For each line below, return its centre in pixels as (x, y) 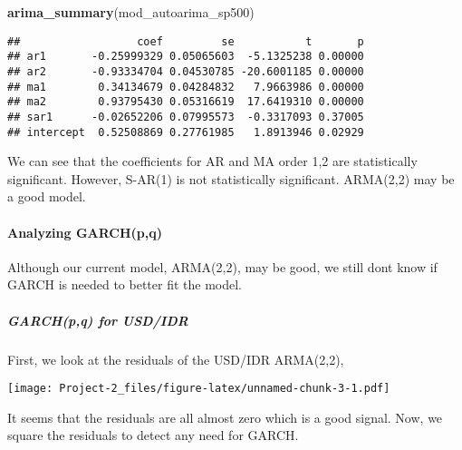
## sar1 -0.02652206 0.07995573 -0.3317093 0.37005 (186, 117)
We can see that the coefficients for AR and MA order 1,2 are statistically (212, 161)
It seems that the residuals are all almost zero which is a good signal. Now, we (225, 417)
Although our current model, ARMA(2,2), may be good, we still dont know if (222, 266)
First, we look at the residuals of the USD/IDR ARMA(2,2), (176, 359)
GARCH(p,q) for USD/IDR (98, 320)
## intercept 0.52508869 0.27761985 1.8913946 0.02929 (186, 132)
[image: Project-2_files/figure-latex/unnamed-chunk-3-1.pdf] (199, 389)
